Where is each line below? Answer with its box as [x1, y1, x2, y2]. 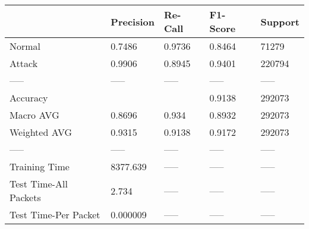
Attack [10, 56, 38, 70]
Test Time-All [10, 177, 68, 190]
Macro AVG [10, 108, 59, 122]
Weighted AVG [10, 125, 72, 139]
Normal [10, 39, 41, 53]
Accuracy [10, 91, 48, 104]
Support [260, 14, 299, 28]
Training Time [10, 160, 70, 173]
